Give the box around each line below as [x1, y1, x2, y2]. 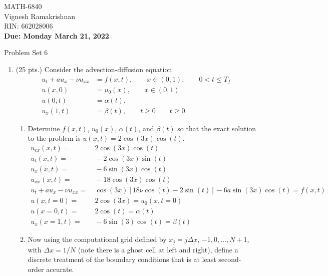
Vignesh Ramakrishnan [4, 11, 75, 21]
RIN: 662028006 [4, 21, 53, 31]
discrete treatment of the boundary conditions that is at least [28, 254, 216, 264]
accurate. [46, 263, 74, 274]
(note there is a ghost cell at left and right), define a [78, 244, 238, 254]
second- [218, 254, 241, 264]
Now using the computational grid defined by [28, 234, 167, 244]
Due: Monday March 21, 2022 [4, 30, 109, 41]
